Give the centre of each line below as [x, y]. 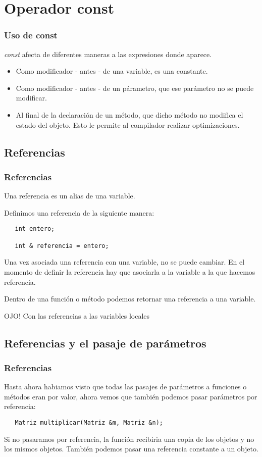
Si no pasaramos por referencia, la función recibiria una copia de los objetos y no [129, 439]
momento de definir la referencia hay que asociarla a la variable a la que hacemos [130, 271]
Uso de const [31, 35]
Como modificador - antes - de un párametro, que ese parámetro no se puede [135, 88]
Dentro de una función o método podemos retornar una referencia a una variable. [130, 299]
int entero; [35, 229]
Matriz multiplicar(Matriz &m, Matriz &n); [89, 423]
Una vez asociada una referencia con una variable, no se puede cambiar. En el [124, 262]
